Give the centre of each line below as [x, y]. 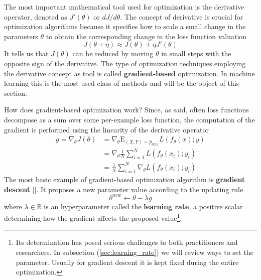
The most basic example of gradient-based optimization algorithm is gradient [125, 179]
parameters [21, 36]
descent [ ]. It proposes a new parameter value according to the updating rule [124, 189]
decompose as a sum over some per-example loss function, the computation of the [129, 119]
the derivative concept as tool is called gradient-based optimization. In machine [129, 73]
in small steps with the [196, 53]
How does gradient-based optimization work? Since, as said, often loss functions [126, 110]
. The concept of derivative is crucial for [182, 16]
